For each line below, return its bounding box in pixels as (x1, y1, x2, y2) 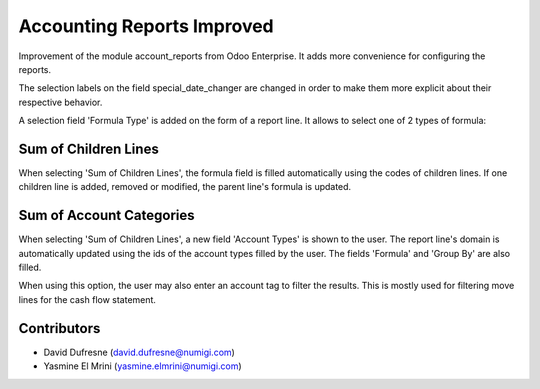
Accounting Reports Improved (18, 15, 274, 37)
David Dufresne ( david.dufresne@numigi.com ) (43, 346, 235, 358)
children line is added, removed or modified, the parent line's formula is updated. (18, 181, 352, 193)
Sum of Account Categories (18, 207, 195, 224)
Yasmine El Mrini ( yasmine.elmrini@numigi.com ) (43, 360, 242, 372)
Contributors (18, 320, 101, 337)
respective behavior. (18, 96, 103, 108)
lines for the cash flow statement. (18, 293, 157, 305)
